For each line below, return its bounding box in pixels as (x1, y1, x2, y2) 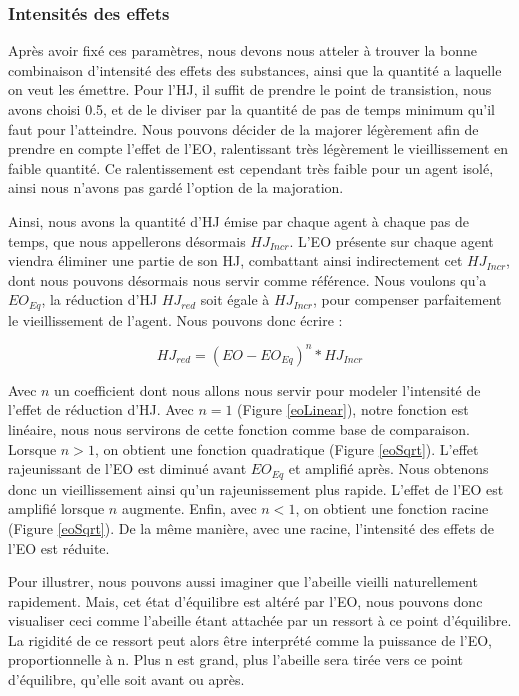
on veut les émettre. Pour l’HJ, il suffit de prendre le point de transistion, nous (8, 79, 492, 100)
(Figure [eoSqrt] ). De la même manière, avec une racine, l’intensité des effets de (8, 517, 495, 538)
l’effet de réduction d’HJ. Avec (8, 399, 194, 420)
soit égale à (200, 289, 270, 310)
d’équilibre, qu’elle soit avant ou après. (8, 669, 245, 690)
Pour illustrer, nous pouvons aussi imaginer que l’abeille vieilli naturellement (8, 571, 478, 592)
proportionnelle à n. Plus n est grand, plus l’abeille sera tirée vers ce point (8, 649, 464, 670)
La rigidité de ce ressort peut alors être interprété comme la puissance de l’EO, (8, 629, 492, 650)
